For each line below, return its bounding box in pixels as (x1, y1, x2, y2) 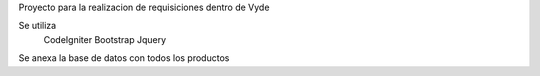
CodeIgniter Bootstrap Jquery (43, 33, 167, 45)
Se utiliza (18, 20, 57, 32)
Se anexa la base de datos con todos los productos (18, 52, 230, 64)
